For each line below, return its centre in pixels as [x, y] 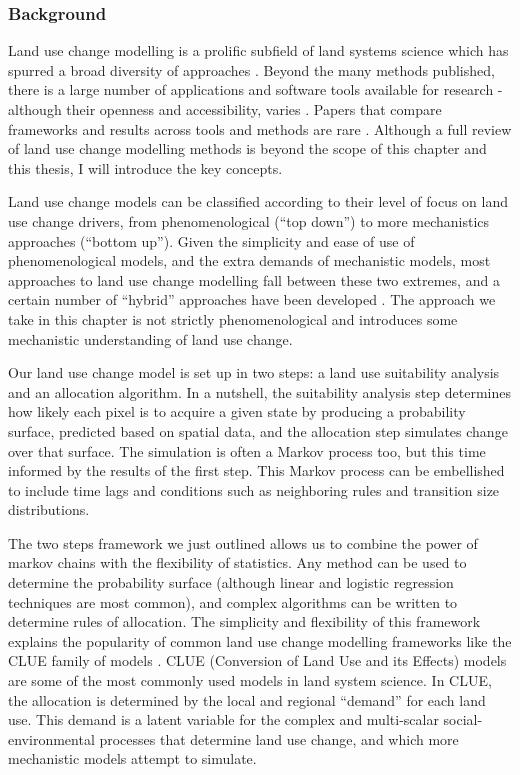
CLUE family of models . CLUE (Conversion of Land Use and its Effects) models [257, 660]
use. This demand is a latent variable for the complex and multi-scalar [223, 719]
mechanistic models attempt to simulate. [132, 758]
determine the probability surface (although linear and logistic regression [231, 582]
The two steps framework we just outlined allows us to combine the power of [243, 542]
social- [463, 719]
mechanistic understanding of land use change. [150, 338]
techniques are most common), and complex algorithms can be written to [233, 601]
